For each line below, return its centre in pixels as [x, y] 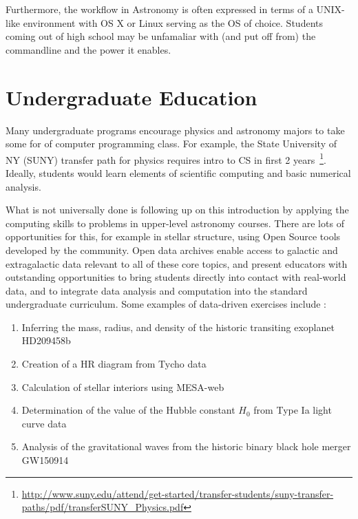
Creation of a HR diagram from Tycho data [114, 364]
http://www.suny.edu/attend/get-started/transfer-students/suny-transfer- [178, 493]
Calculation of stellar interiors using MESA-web [123, 386]
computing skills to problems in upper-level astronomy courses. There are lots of [175, 223]
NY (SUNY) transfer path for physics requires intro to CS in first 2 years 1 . [166, 158]
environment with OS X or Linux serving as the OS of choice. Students [173, 22]
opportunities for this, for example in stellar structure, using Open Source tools [173, 236]
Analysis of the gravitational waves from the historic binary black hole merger [186, 446]
